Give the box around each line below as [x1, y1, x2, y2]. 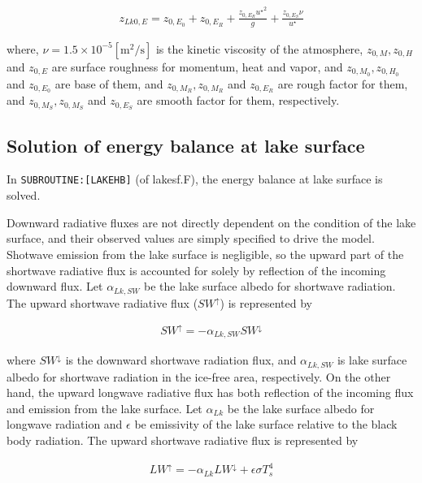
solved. [7, 187, 41, 204]
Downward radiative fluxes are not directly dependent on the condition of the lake [7, 213, 416, 231]
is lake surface [337, 351, 407, 369]
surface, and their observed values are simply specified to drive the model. [7, 230, 375, 247]
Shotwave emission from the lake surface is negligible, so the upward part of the [7, 245, 404, 262]
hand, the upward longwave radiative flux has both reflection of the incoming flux [7, 384, 414, 401]
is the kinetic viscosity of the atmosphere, [155, 40, 363, 57]
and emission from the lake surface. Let [7, 399, 202, 416]
